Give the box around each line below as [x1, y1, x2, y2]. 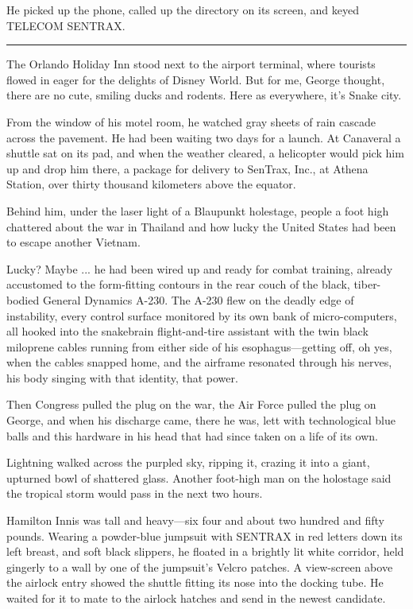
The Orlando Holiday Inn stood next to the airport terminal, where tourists [6, 56, 376, 72]
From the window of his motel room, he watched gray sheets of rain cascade [6, 113, 376, 130]
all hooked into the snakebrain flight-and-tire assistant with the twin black [6, 323, 369, 339]
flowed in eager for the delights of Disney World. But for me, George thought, [6, 71, 385, 87]
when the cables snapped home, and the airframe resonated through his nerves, [6, 354, 392, 370]
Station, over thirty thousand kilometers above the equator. [6, 176, 296, 192]
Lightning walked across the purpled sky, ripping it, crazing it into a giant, [6, 454, 370, 471]
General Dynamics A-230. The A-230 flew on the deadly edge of [42, 291, 354, 308]
